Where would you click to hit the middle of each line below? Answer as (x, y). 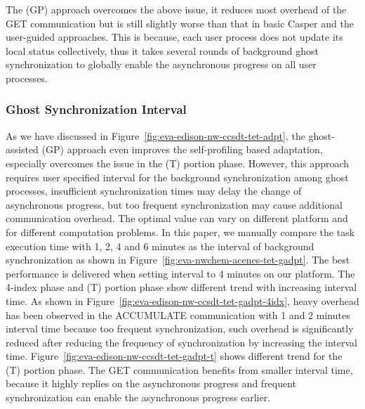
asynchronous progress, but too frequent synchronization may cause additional (174, 204)
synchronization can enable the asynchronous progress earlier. (138, 397)
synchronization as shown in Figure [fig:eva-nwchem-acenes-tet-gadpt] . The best (178, 260)
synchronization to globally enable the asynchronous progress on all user (161, 64)
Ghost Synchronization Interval (96, 109)
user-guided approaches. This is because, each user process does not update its (174, 37)
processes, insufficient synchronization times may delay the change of (154, 191)
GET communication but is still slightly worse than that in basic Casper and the (180, 23)
